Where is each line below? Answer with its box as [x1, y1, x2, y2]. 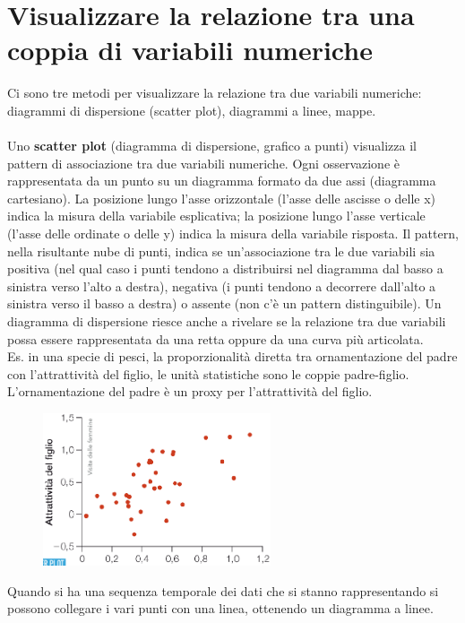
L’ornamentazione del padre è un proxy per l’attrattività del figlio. [7, 382, 373, 401]
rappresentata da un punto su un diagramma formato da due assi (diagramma [7, 171, 436, 190]
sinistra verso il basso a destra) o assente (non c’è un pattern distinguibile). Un [7, 294, 442, 313]
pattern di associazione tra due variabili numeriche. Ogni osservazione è [7, 153, 400, 172]
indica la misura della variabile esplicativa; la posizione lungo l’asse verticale [7, 206, 426, 225]
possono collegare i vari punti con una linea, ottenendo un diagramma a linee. [7, 599, 434, 618]
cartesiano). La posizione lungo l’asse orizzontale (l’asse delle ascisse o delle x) [7, 188, 436, 207]
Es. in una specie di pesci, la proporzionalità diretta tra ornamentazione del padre [7, 347, 458, 366]
